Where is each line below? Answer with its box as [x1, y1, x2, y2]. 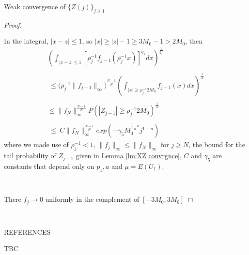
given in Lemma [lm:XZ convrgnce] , [76, 150, 182, 161]
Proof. [4, 19, 22, 30]
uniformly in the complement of [45, 194, 140, 204]
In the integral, [4, 36, 48, 46]
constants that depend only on [4, 161, 94, 171]
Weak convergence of [4, 1, 66, 11]
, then [185, 36, 202, 46]
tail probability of [4, 150, 56, 161]
